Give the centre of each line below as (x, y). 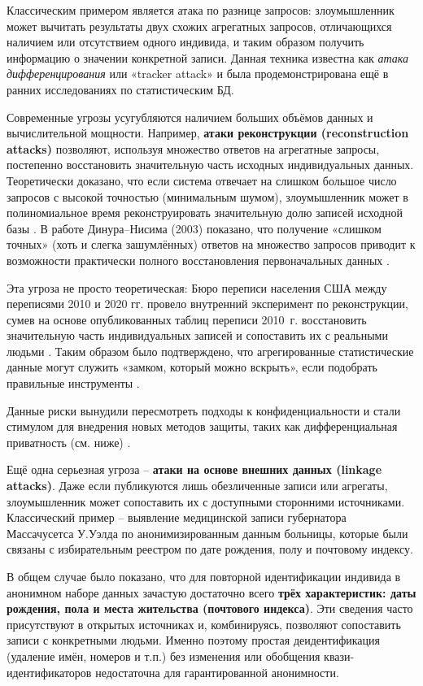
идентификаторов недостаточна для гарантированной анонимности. (173, 672)
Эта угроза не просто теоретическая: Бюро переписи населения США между (197, 287)
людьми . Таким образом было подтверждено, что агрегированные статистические (210, 351)
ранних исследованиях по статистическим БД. (120, 89)
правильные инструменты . (73, 383)
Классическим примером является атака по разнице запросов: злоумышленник (201, 10)
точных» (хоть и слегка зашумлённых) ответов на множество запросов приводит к (211, 244)
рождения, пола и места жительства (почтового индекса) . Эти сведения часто (210, 608)
